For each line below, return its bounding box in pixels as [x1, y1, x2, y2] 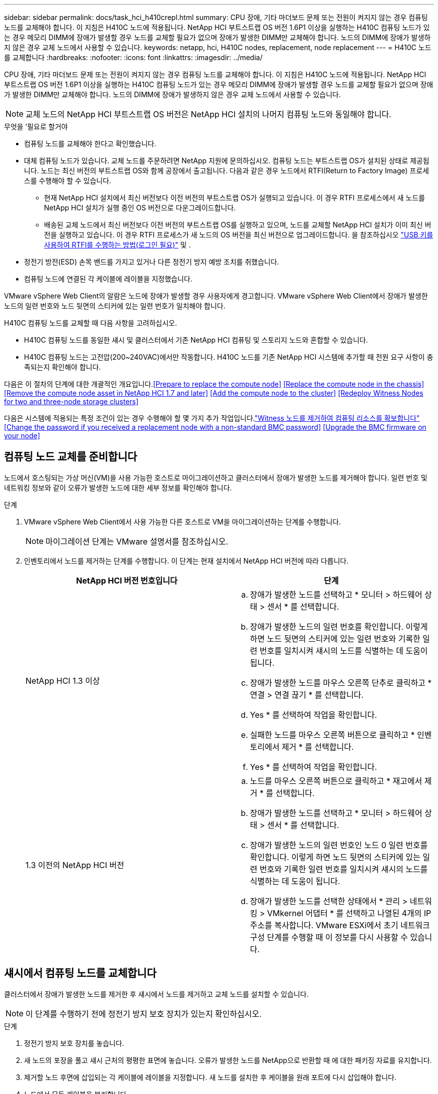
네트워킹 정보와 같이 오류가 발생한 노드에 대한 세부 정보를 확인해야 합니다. [4, 483, 232, 492]
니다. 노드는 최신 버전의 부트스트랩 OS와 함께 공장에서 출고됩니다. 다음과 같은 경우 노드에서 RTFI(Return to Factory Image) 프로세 [24, 166, 429, 175]
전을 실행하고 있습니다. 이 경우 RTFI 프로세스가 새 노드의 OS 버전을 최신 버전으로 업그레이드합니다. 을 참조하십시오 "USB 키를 [44, 230, 433, 239]
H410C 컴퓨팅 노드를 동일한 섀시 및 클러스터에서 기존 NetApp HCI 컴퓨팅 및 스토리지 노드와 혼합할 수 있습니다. [24, 336, 368, 344]
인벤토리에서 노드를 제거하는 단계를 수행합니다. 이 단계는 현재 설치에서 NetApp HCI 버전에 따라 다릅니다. [24, 556, 348, 565]
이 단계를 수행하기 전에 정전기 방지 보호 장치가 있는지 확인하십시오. [25, 1008, 262, 1019]
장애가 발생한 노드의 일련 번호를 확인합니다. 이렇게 [250, 621, 428, 632]
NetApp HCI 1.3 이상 [25, 675, 100, 686]
